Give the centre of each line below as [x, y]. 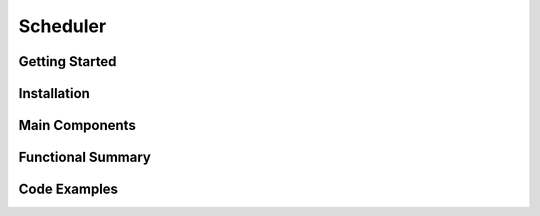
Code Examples [68, 189]
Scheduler [62, 26]
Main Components [77, 125]
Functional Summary [85, 157]
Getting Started [67, 61]
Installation [54, 93]
